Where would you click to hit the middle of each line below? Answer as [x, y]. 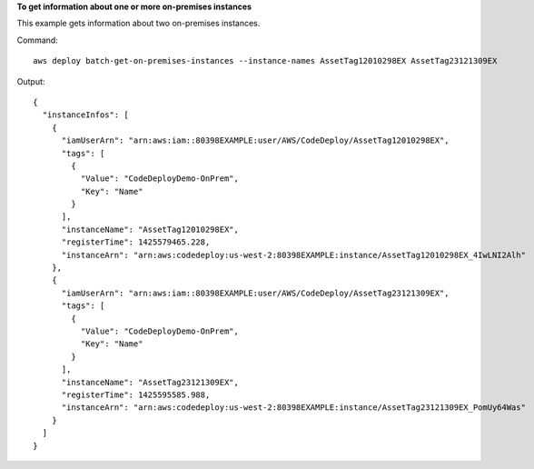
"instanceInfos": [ [85, 115]
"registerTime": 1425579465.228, [136, 242]
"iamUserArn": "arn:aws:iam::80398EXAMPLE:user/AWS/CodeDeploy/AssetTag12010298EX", [255, 140]
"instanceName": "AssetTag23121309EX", [150, 382]
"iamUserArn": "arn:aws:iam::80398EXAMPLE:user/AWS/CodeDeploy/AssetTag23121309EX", [255, 293]
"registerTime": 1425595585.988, [136, 394]
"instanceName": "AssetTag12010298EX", [150, 229]
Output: [31, 81]
